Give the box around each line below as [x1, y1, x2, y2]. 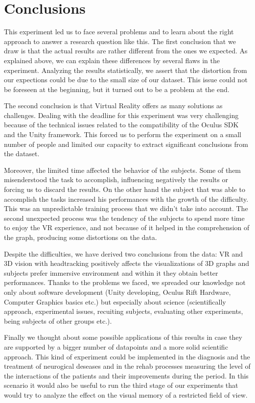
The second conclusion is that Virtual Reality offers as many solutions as [4, 100, 223, 111]
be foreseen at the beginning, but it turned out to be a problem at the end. [4, 84, 230, 94]
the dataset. [4, 148, 40, 159]
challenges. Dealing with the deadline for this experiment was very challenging [4, 110, 239, 120]
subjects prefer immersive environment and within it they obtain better [4, 267, 218, 278]
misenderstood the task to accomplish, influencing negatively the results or [4, 174, 228, 185]
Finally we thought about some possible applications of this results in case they [4, 332, 242, 342]
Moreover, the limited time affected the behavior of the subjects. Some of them [4, 165, 241, 175]
